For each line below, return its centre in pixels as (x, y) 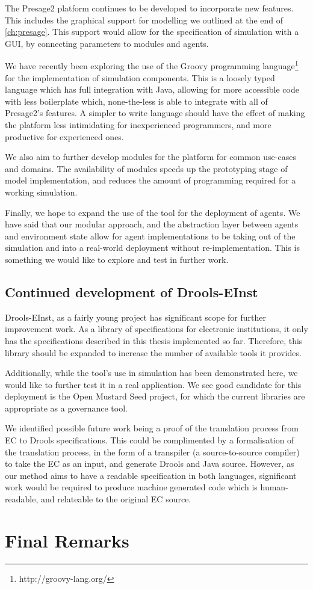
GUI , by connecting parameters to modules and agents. (107, 43)
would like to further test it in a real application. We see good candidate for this (153, 384)
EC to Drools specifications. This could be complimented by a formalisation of (150, 440)
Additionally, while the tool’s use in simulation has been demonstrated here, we (151, 373)
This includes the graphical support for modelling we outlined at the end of (144, 20)
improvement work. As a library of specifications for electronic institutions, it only (156, 329)
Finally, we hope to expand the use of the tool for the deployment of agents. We (153, 212)
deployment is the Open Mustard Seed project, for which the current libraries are (155, 396)
